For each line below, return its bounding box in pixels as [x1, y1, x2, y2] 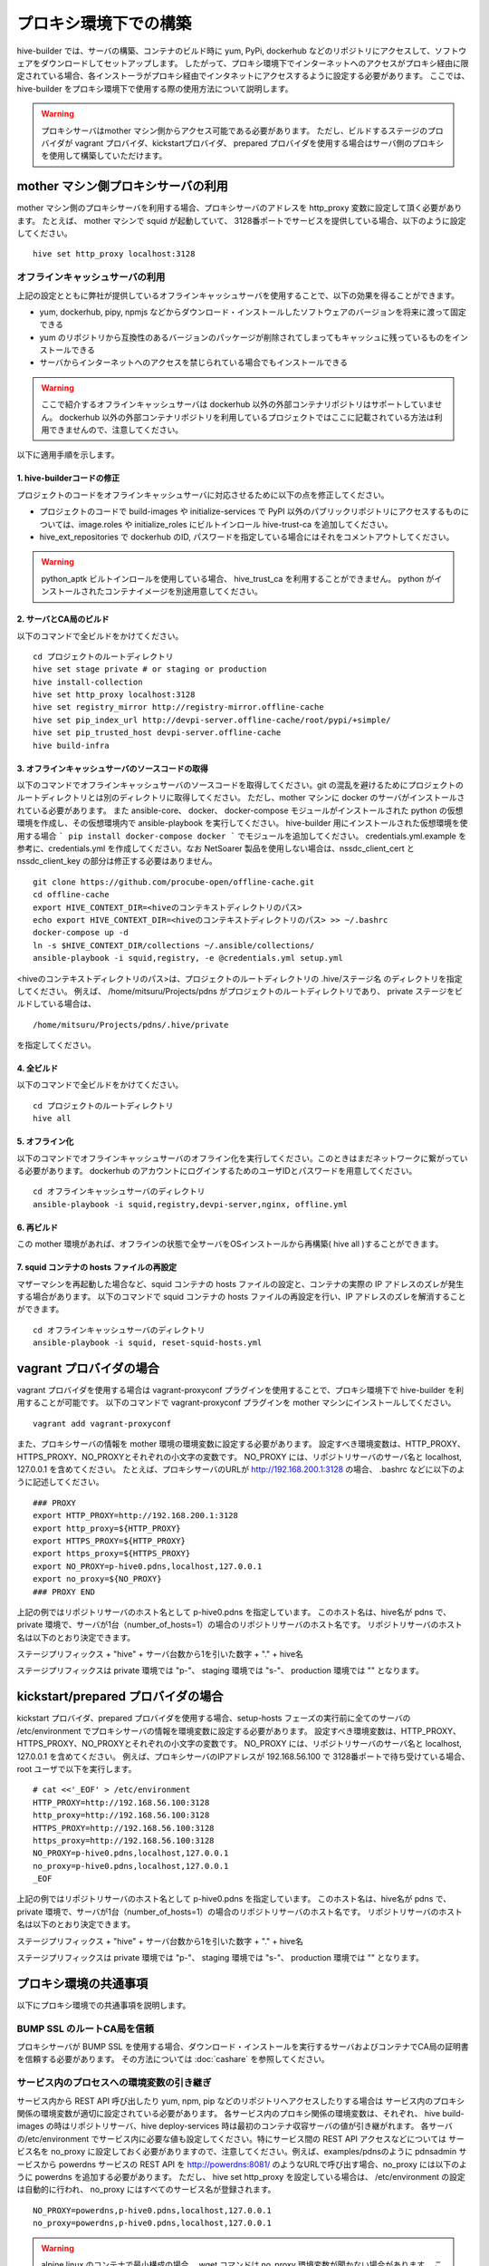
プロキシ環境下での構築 [16, 14, 192, 34]
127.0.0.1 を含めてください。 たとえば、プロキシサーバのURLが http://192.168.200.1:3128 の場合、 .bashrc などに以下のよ [16, 1464, 465, 1475]
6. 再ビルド [16, 1222, 59, 1233]
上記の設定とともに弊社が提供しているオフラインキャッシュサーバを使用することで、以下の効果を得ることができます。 [16, 290, 460, 301]
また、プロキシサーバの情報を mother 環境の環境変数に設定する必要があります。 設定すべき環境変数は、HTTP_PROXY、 [16, 1438, 465, 1449]
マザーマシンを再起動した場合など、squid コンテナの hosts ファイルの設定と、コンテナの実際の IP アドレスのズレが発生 [16, 1278, 465, 1289]
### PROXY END [33, 1586, 95, 1597]
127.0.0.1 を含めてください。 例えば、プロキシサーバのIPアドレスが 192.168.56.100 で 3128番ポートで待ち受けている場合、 [16, 1750, 470, 1762]
